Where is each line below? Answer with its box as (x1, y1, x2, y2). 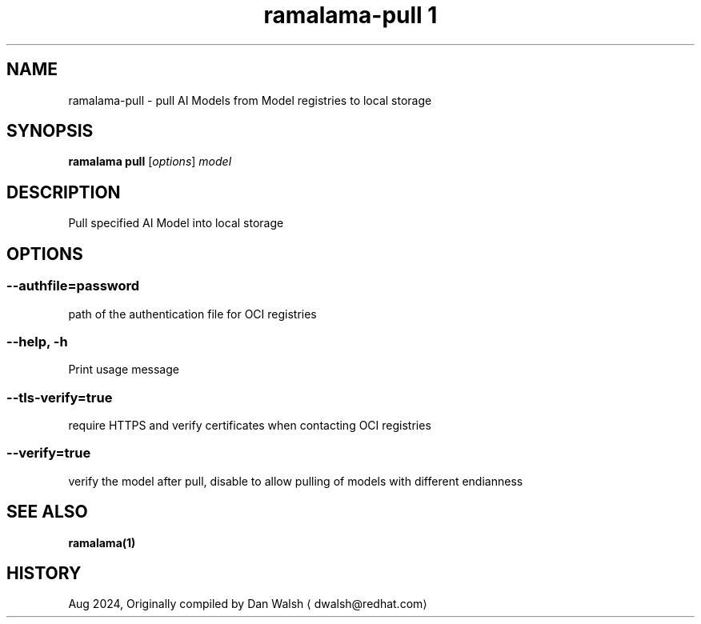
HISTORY (6, 563, 82, 584)
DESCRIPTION (6, 182, 121, 202)
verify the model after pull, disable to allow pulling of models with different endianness (68, 474, 523, 488)
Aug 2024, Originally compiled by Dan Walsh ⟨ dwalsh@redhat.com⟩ (68, 597, 427, 611)
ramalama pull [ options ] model (68, 154, 232, 169)
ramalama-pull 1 (263, 2, 438, 29)
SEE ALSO (6, 502, 88, 522)
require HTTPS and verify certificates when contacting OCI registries (68, 418, 431, 432)
